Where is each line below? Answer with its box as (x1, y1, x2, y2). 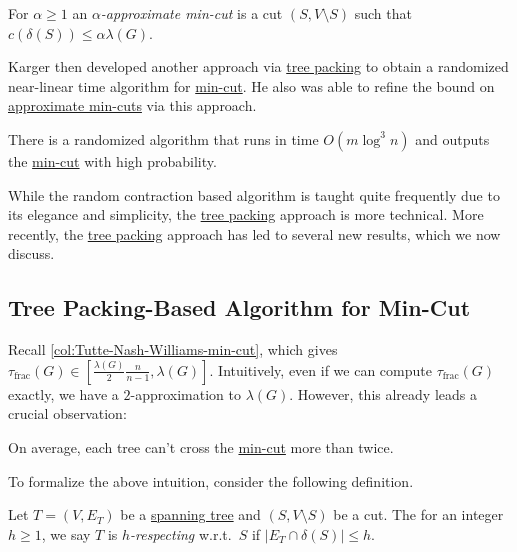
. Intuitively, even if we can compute (209, 359, 432, 380)
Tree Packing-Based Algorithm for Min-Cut (8, 292, 471, 323)
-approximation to (130, 383, 241, 404)
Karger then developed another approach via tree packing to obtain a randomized (8, 56, 509, 77)
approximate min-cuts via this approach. (8, 95, 257, 116)
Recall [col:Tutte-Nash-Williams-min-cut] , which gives (8, 339, 338, 360)
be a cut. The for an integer (333, 504, 504, 525)
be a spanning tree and (120, 504, 261, 525)
